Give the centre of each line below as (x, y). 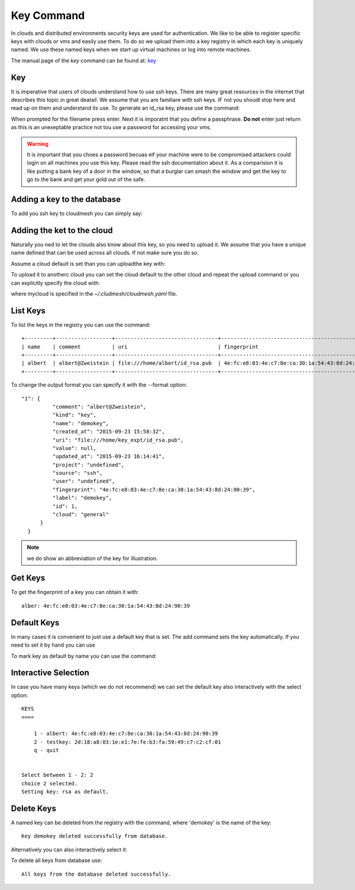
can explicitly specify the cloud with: (56, 283)
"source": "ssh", (78, 473)
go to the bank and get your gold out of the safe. (86, 179)
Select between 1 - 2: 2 (57, 775)
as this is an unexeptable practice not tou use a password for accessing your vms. (111, 127)
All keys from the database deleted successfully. (96, 874)
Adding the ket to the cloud (62, 230)
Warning (38, 144)
